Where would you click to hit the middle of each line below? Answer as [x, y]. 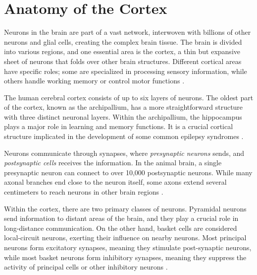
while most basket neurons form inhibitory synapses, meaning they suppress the [125, 257]
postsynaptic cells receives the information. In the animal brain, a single [113, 163]
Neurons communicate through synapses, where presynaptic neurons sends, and [124, 153]
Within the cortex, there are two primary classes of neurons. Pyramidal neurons [125, 208]
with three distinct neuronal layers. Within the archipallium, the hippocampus [123, 116]
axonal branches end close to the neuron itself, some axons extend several [115, 182]
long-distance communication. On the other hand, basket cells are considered [121, 228]
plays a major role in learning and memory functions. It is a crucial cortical [119, 126]
